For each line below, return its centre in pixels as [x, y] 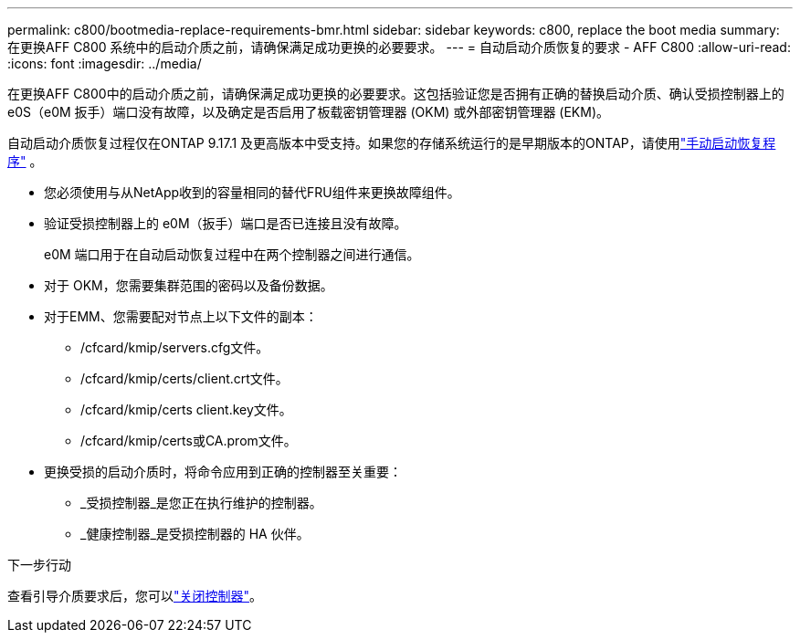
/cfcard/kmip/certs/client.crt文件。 [184, 378]
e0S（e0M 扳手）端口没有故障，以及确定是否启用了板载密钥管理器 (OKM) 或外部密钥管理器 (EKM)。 [309, 112]
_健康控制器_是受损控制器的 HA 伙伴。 [195, 534]
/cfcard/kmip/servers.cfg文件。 [175, 347]
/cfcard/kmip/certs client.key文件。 [186, 409]
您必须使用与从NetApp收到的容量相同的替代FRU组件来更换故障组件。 [252, 192]
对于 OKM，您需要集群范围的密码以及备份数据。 [189, 285]
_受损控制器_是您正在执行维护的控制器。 [201, 503]
